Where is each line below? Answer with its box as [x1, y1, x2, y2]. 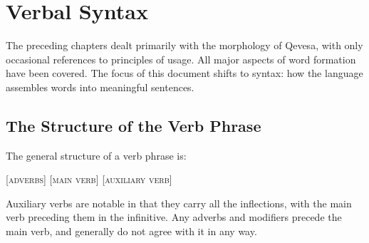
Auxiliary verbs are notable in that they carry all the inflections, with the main [6, 195, 352, 210]
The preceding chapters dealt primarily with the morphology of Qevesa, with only [6, 38, 363, 53]
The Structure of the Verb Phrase [6, 114, 261, 136]
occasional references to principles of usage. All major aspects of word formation [6, 51, 356, 66]
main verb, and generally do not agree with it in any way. [6, 224, 257, 239]
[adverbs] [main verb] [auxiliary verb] [6, 172, 172, 187]
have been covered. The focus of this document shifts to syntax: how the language [6, 66, 363, 81]
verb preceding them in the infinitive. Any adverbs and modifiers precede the [6, 210, 342, 224]
